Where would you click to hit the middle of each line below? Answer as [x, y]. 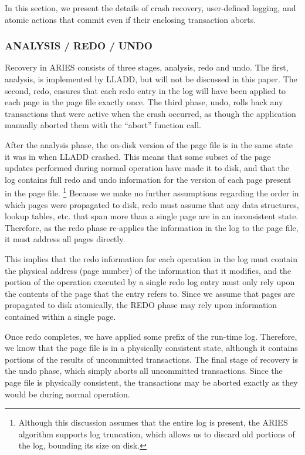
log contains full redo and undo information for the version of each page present [148, 179]
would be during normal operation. [67, 394]
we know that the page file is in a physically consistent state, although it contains [151, 348]
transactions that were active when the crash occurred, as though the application [150, 113]
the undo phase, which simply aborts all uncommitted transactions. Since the [144, 371]
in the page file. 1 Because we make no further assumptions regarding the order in [152, 192]
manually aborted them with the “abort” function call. [103, 125]
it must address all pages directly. [65, 239]
